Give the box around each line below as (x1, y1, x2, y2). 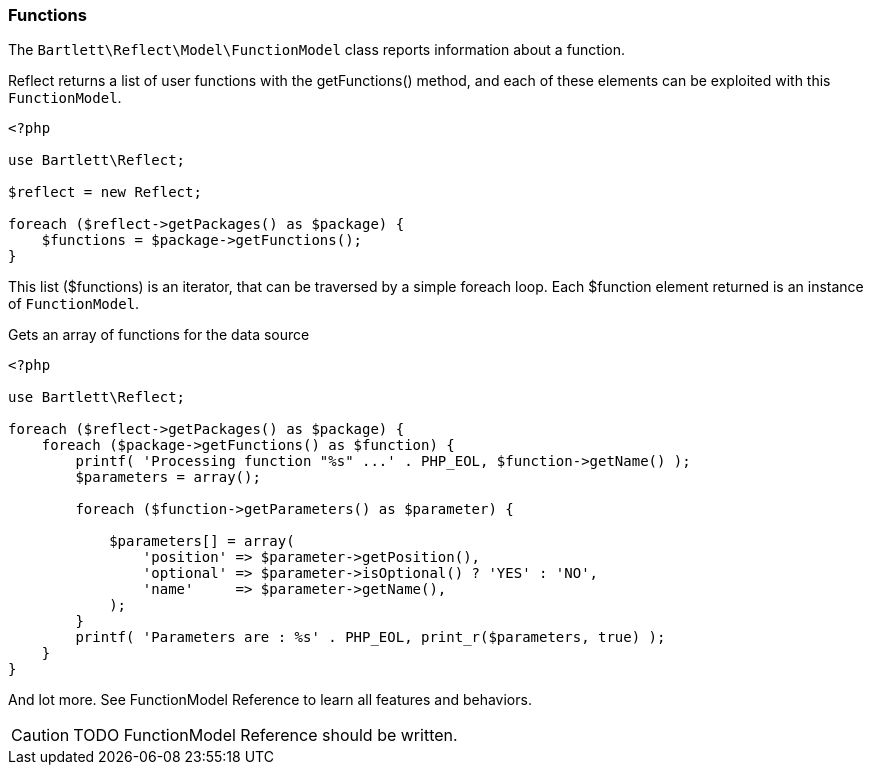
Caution (11, 725, 70, 746)
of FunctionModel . (8, 295, 140, 313)
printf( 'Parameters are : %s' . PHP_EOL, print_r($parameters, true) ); (75, 629, 666, 646)
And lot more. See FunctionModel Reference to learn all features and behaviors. (8, 691, 532, 709)
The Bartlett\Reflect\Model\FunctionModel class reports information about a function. (8, 41, 626, 59)
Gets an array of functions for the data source (8, 326, 310, 344)
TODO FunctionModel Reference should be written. (73, 725, 458, 746)
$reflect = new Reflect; (8, 184, 202, 201)
